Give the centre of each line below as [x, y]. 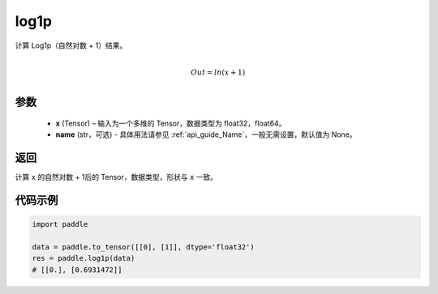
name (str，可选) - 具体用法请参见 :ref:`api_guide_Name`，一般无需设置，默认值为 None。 [206, 134]
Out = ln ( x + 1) [218, 72]
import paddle [60, 224]
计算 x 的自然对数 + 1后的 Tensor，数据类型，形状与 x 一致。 [116, 177]
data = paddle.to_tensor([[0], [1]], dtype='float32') [143, 247]
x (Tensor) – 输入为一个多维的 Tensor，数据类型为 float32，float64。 [171, 123]
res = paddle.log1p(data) [84, 258]
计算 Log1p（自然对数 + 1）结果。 [71, 45]
